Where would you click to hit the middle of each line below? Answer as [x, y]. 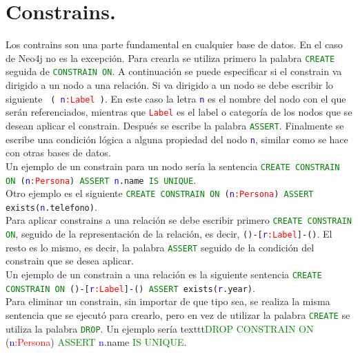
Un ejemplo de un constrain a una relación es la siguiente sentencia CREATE [164, 274]
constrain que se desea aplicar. [70, 261]
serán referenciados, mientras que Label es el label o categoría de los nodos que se [179, 112]
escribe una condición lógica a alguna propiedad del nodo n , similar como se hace [177, 139]
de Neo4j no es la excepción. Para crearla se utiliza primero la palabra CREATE [170, 58]
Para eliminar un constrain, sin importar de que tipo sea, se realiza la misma [168, 301]
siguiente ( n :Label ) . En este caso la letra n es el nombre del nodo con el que [176, 98]
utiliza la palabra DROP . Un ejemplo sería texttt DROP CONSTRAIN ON [160, 328]
